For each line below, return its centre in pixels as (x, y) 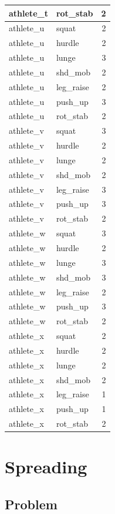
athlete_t (28, 13)
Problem (31, 504)
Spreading (46, 467)
